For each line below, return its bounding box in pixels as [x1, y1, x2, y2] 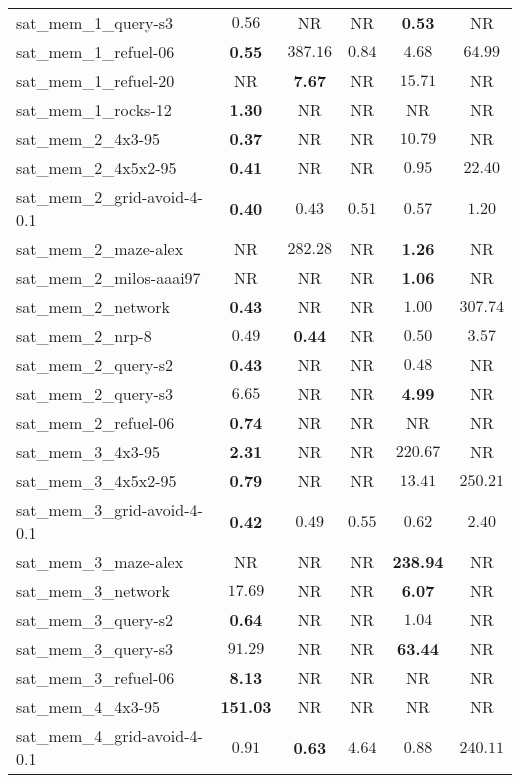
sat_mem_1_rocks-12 [16, 98, 172, 121]
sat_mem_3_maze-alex [16, 550, 184, 573]
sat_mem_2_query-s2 [16, 353, 174, 376]
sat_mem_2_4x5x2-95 [16, 156, 177, 179]
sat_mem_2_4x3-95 [16, 127, 161, 150]
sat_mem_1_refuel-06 [16, 40, 175, 63]
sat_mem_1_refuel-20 [16, 69, 175, 92]
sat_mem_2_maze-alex [16, 237, 184, 260]
